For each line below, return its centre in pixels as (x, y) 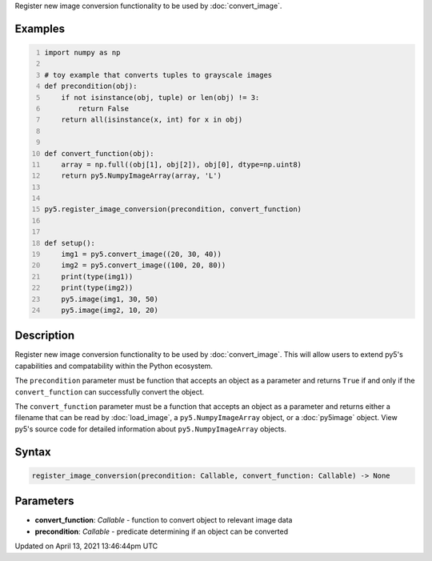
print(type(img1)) (97, 276)
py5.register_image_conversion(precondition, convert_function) (173, 209)
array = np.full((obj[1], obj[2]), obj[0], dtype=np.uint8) (182, 164)
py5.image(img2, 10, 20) (110, 310)
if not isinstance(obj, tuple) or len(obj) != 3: (160, 97)
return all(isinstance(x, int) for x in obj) (152, 120)
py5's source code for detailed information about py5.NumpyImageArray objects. (151, 429)
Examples (40, 28)
